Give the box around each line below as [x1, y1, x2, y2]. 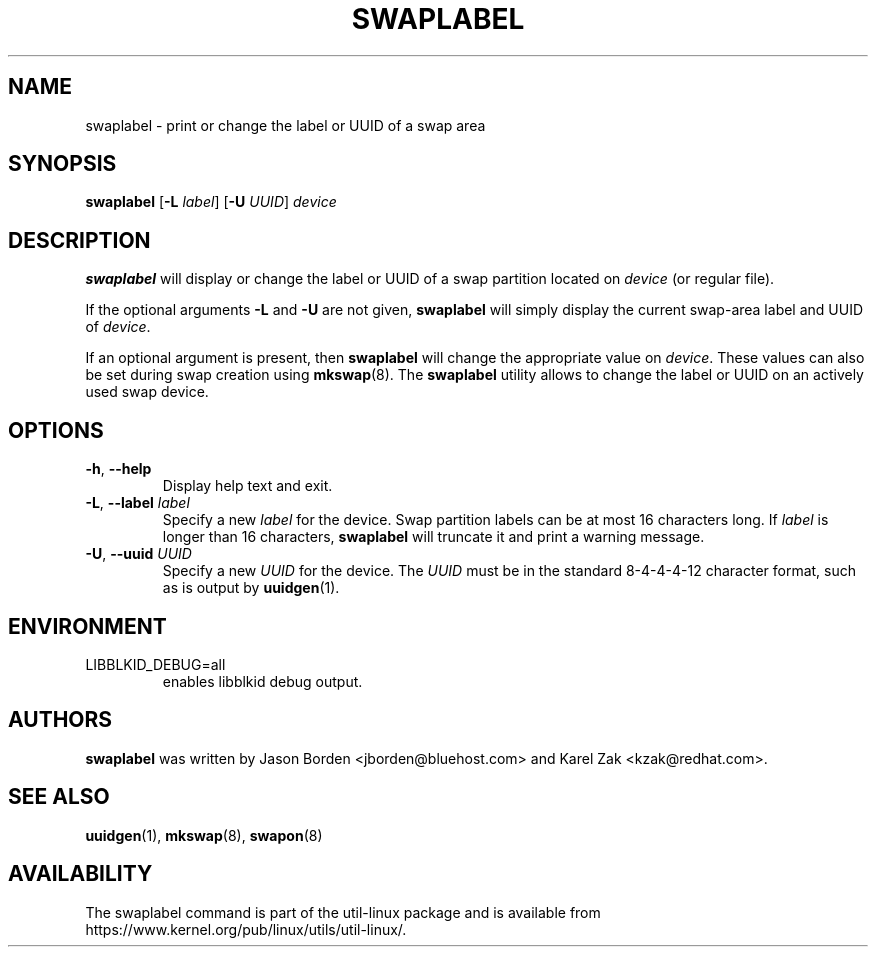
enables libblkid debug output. [162, 672, 363, 690]
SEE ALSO [8, 784, 110, 810]
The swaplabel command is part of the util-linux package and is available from [85, 903, 601, 921]
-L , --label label [85, 494, 190, 512]
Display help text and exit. [162, 477, 333, 495]
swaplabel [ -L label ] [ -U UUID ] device [85, 193, 337, 211]
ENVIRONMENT [8, 613, 167, 639]
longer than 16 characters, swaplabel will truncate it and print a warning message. [162, 528, 705, 546]
